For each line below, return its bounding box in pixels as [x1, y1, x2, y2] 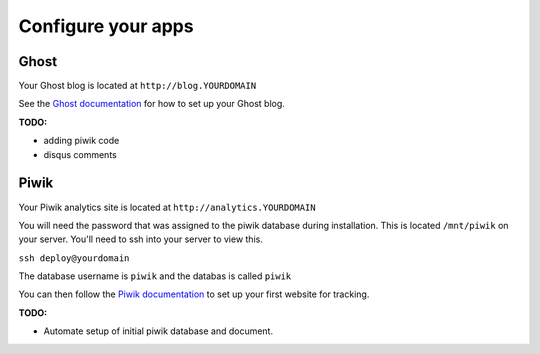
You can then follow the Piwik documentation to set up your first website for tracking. [18, 288, 370, 300]
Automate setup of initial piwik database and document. [43, 325, 274, 337]
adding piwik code [43, 135, 120, 147]
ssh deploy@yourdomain [18, 252, 130, 264]
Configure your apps [18, 15, 194, 37]
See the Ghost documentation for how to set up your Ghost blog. [18, 98, 285, 110]
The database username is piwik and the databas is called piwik [18, 270, 292, 282]
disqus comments [43, 148, 117, 160]
